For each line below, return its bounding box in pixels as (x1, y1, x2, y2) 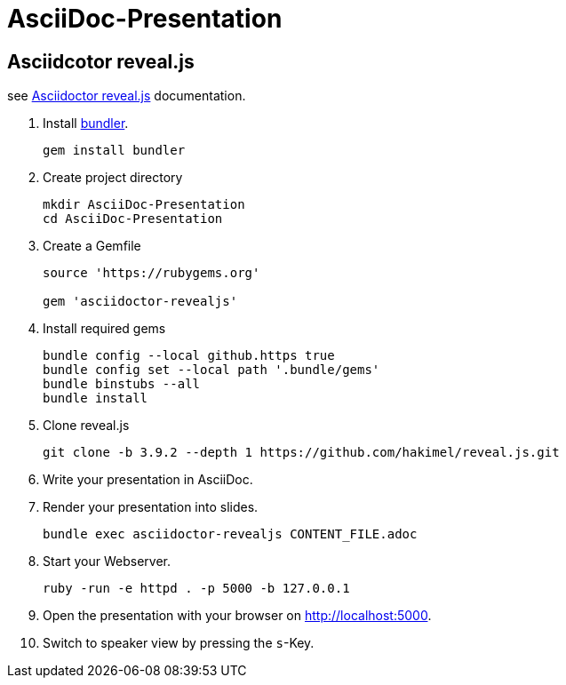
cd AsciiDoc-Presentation (43, 211, 223, 227)
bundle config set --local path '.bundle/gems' (43, 362, 380, 378)
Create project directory (43, 170, 183, 186)
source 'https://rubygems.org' (43, 266, 260, 281)
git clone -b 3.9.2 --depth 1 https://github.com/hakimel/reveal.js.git (43, 445, 560, 460)
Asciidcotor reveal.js (7, 50, 195, 73)
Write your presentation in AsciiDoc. (43, 472, 253, 488)
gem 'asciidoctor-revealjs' (43, 294, 238, 309)
